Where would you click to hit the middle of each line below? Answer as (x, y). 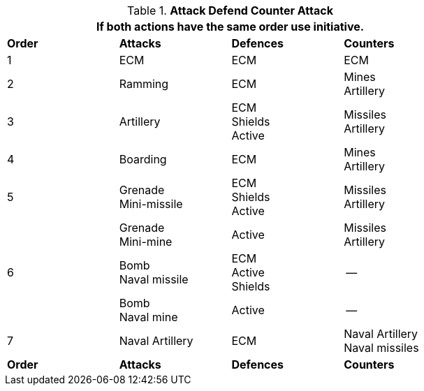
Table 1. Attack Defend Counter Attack (230, 10)
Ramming (144, 84)
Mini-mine (146, 242)
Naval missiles (381, 348)
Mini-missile (151, 204)
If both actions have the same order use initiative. (230, 27)
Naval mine (148, 317)
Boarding (143, 159)
